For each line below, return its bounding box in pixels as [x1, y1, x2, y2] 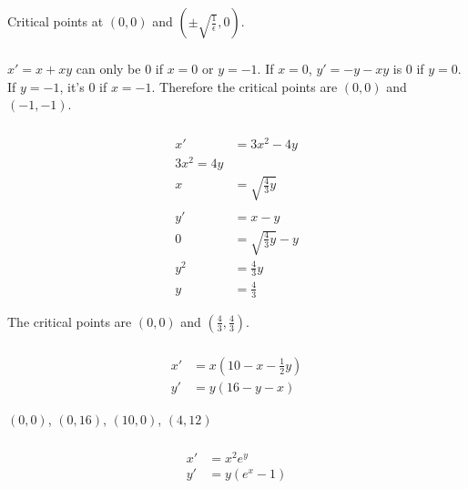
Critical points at [7, 12, 104, 30]
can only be [76, 58, 141, 77]
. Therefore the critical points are [151, 76, 338, 96]
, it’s [59, 76, 85, 96]
